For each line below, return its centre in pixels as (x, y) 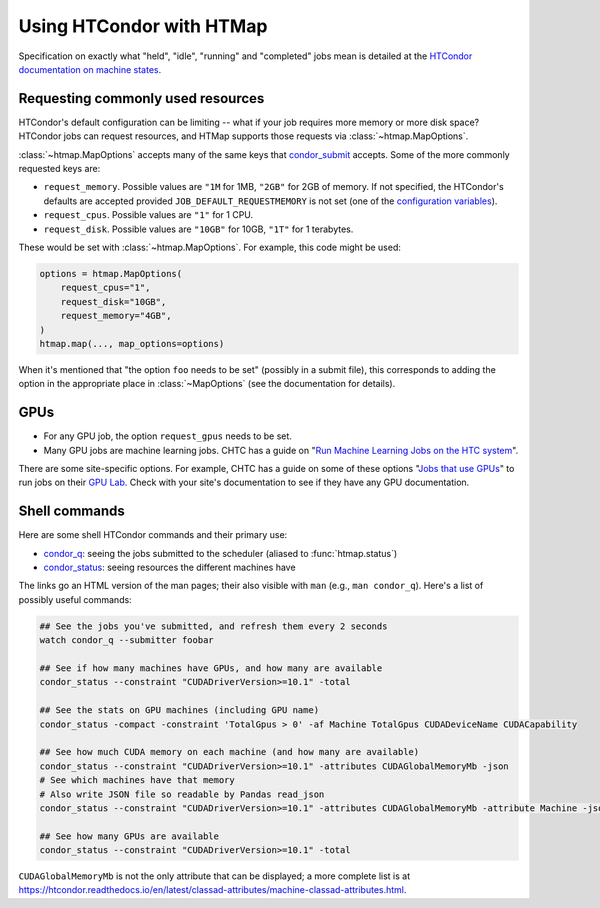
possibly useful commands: (75, 599)
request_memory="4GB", (116, 316)
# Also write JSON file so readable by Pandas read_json (182, 794)
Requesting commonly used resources (141, 98)
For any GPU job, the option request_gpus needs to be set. (167, 436)
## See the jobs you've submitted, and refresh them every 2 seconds (213, 626)
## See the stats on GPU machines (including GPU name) (179, 710)
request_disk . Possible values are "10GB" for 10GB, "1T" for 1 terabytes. (198, 229)
